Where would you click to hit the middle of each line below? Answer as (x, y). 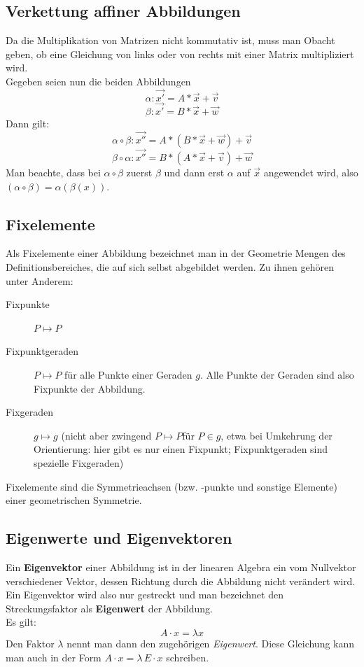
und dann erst (194, 173)
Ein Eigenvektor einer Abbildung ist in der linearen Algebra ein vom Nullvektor (181, 567)
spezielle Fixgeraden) (79, 462)
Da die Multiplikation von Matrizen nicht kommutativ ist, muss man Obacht (170, 40)
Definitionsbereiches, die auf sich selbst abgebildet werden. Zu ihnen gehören (170, 267)
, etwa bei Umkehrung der (276, 435)
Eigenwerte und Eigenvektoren (119, 538)
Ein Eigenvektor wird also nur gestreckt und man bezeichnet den (145, 595)
